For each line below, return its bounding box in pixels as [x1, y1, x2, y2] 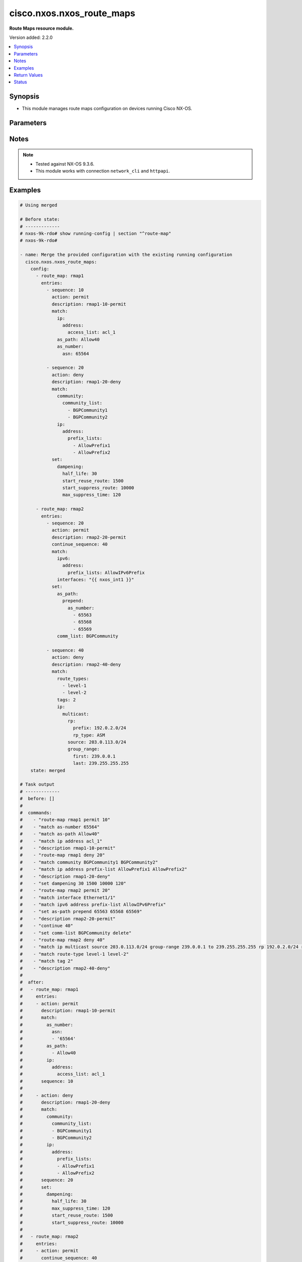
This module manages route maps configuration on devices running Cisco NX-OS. [22, 106, 192, 112]
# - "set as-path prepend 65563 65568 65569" [20, 909, 142, 915]
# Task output [20, 781, 55, 787]
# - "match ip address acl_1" [20, 838, 103, 844]
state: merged [30, 767, 65, 773]
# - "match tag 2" [20, 958, 73, 964]
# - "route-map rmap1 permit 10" [20, 817, 111, 823]
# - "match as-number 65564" [20, 824, 100, 830]
